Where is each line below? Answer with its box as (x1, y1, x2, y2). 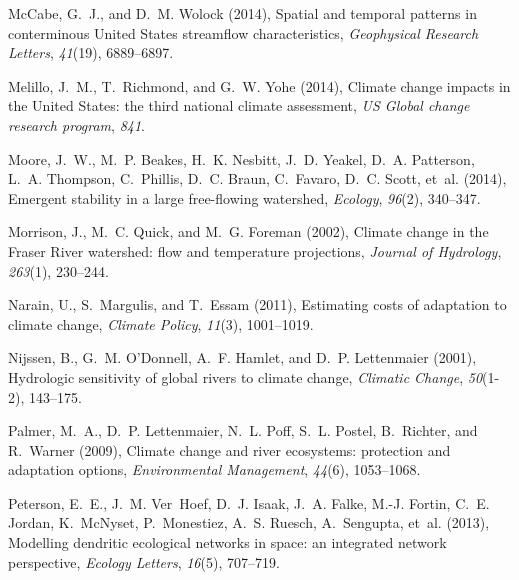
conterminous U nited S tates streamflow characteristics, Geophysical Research (8, 22, 479, 43)
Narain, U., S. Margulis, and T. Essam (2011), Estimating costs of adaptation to (8, 294, 507, 315)
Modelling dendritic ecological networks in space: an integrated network (8, 532, 447, 553)
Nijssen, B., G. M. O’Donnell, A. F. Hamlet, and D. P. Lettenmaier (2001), (8, 347, 477, 368)
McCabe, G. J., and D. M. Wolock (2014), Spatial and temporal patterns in (8, 3, 477, 23)
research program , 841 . (8, 114, 146, 135)
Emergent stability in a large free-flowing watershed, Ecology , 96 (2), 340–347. (8, 187, 481, 208)
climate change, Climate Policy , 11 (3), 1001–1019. (8, 313, 314, 334)
